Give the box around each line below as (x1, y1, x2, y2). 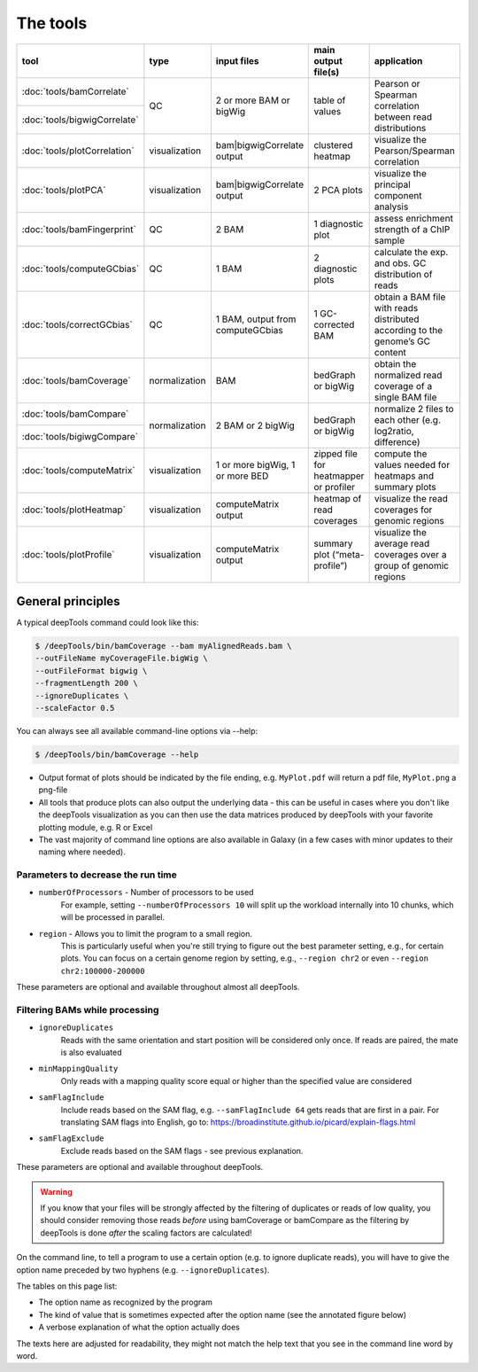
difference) (374, 435, 420, 448)
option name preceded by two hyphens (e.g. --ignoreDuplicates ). (16, 1264, 270, 1275)
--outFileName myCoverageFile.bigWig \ (35, 653, 208, 664)
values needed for (374, 458, 451, 471)
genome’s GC (374, 335, 431, 347)
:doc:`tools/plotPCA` (21, 183, 106, 196)
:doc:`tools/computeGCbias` (21, 262, 140, 275)
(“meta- (332, 548, 365, 560)
